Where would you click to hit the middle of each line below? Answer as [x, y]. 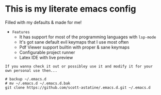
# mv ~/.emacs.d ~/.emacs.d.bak [38, 83]
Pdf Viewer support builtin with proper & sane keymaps [74, 47]
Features [21, 32]
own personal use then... [31, 71]
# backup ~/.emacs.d [26, 79]
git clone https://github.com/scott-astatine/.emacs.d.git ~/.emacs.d [78, 87]
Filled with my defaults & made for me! [43, 22]
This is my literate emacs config [71, 9]
